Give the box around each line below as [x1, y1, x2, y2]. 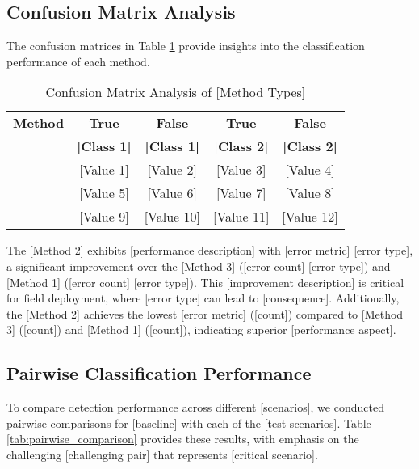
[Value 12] [282, 207, 338, 226]
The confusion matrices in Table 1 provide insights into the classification [6, 37, 365, 54]
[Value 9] [79, 207, 129, 226]
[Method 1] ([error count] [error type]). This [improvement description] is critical [6, 273, 404, 290]
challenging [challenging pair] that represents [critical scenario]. [6, 446, 318, 463]
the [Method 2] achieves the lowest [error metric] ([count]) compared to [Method [6, 305, 404, 322]
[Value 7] [216, 184, 266, 203]
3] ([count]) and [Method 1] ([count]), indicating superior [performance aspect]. [6, 321, 396, 338]
